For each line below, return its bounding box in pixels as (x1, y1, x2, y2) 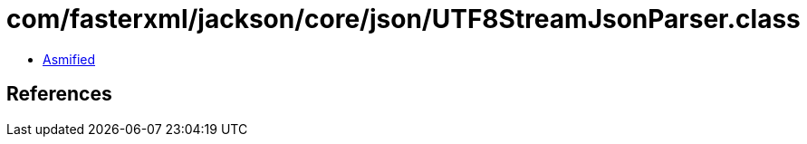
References (6, 82, 112, 106)
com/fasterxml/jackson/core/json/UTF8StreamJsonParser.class (6, 4, 801, 34)
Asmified (43, 51, 96, 67)
